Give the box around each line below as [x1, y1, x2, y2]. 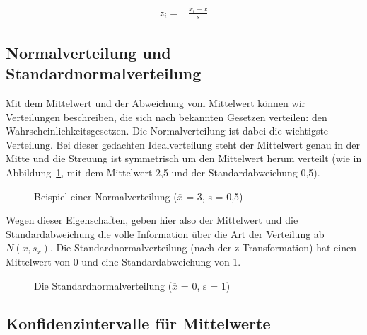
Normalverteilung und [6, 41, 171, 63]
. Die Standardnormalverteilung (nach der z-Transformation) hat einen [49, 240, 356, 255]
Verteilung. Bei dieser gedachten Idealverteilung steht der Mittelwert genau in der [6, 137, 361, 152]
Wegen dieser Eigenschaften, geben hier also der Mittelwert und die [6, 212, 298, 227]
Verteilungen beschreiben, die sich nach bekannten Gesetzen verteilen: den [6, 109, 327, 124]
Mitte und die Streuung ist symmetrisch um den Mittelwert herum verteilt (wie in [6, 151, 362, 166]
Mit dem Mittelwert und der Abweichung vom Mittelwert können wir [6, 95, 306, 110]
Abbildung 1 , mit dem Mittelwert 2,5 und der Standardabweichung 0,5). [6, 164, 320, 179]
